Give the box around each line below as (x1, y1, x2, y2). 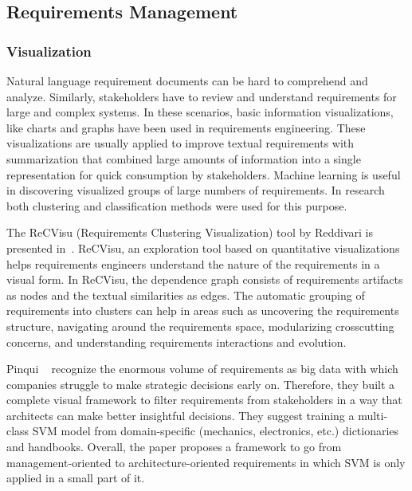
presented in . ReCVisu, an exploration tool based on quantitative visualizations (6, 239, 400, 256)
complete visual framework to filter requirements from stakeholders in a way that (6, 391, 402, 408)
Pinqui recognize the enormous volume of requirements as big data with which (6, 360, 398, 377)
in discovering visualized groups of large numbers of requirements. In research (6, 182, 385, 198)
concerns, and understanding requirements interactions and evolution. (6, 333, 347, 350)
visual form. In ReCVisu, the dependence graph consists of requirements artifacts (6, 271, 403, 288)
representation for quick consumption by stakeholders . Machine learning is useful (6, 166, 401, 183)
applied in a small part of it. (6, 469, 145, 486)
